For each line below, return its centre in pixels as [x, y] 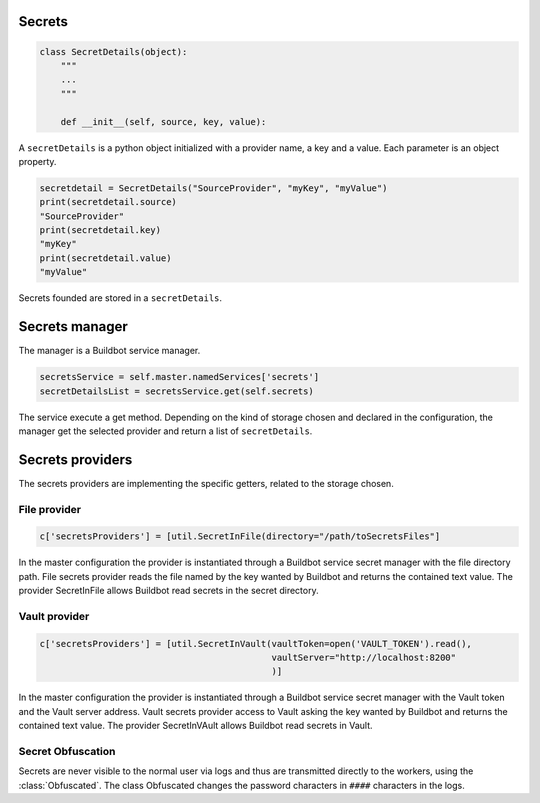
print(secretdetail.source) [108, 202]
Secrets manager [73, 326]
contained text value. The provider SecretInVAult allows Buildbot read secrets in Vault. [196, 726]
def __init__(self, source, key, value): [163, 121]
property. [37, 161]
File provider [50, 509]
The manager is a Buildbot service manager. [109, 351]
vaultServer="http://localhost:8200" [364, 658]
